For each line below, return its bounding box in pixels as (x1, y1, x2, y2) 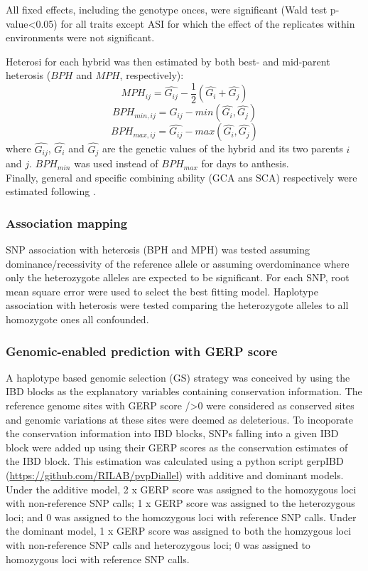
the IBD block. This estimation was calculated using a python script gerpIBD (6, 454, 344, 468)
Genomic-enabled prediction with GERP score (6, 342, 278, 360)
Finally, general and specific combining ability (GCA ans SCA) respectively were (6, 169, 357, 184)
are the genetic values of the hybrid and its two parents (102, 141, 343, 156)
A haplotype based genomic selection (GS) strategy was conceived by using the (6, 370, 350, 384)
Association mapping (6, 214, 128, 231)
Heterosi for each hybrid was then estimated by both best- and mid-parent (6, 53, 330, 68)
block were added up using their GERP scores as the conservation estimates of (6, 439, 348, 454)
